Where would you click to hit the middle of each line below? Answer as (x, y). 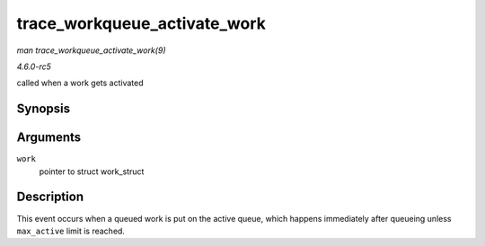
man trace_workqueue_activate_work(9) (91, 50)
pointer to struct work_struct (92, 171)
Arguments (49, 138)
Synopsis (44, 109)
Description (50, 197)
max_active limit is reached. (71, 231)
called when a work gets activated (80, 83)
